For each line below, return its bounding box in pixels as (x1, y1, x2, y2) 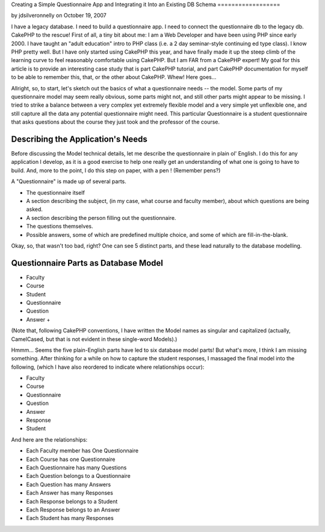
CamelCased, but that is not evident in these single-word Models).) (11, 335, 178, 343)
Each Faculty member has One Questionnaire (26, 447, 138, 454)
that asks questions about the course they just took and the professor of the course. (11, 118, 220, 126)
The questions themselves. (26, 223, 93, 230)
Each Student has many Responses (26, 515, 114, 522)
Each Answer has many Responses (26, 489, 114, 496)
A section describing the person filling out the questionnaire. (26, 214, 176, 221)
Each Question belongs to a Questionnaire (26, 472, 131, 480)
